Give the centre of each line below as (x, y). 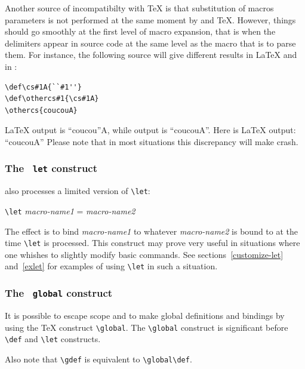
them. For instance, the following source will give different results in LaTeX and (151, 55)
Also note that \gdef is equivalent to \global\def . (98, 359)
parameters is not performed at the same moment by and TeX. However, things (150, 19)
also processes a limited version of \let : (78, 191)
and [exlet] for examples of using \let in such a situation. (111, 266)
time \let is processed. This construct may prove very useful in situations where (152, 243)
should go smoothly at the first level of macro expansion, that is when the (140, 31)
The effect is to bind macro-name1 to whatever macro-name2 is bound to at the (152, 231)
